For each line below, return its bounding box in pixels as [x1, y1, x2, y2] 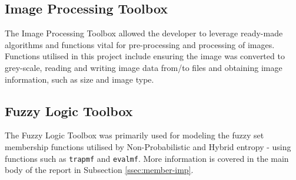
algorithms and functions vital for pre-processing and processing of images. [5, 38, 275, 50]
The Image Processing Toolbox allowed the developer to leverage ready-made [5, 27, 283, 39]
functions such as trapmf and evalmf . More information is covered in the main [5, 152, 289, 164]
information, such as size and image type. [5, 73, 154, 85]
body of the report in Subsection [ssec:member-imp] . [5, 164, 194, 176]
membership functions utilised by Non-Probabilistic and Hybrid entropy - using [5, 140, 291, 152]
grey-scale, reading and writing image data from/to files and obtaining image [5, 61, 282, 73]
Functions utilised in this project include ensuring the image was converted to [5, 50, 285, 62]
